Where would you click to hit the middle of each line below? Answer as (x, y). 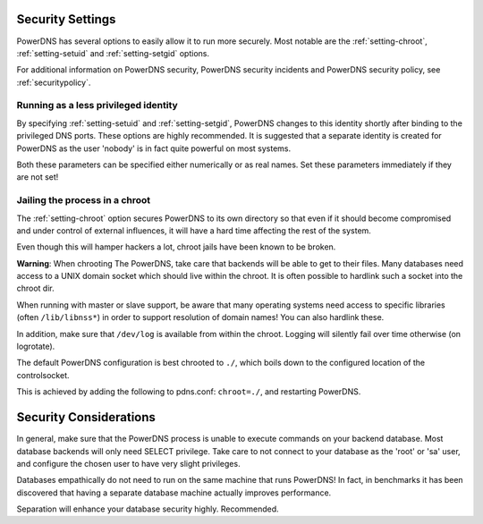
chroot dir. (36, 288)
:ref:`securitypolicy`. (54, 82)
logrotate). (36, 347)
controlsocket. (43, 375)
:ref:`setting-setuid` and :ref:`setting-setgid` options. (113, 53)
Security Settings (66, 19)
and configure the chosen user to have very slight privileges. (128, 463)
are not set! (38, 177)
